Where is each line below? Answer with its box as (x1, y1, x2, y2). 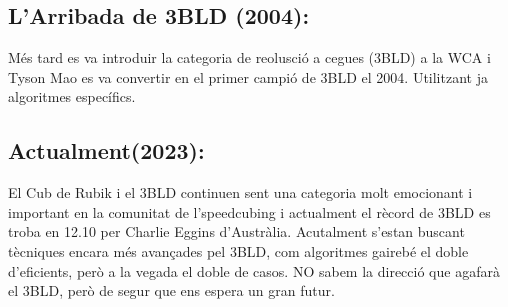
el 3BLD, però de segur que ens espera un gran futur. (8, 280, 335, 301)
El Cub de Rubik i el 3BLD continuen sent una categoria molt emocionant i (8, 182, 473, 203)
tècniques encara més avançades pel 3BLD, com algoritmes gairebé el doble (8, 240, 469, 261)
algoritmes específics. (8, 86, 136, 107)
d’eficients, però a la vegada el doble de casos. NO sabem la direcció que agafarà (8, 260, 500, 281)
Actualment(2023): (8, 135, 205, 166)
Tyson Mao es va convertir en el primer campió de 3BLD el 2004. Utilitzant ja (8, 66, 488, 87)
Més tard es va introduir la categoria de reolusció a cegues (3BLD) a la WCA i (8, 47, 491, 68)
